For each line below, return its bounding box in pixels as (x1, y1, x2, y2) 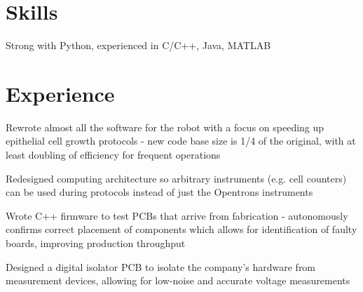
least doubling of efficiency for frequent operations (6, 147, 221, 162)
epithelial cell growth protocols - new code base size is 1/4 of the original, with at (6, 133, 356, 148)
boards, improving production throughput (6, 236, 186, 250)
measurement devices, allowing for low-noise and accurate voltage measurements (6, 273, 350, 288)
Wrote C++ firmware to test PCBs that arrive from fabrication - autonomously (6, 208, 348, 223)
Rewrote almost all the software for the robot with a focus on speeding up (6, 119, 324, 134)
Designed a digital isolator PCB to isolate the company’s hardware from (6, 259, 316, 274)
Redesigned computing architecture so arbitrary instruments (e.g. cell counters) (6, 171, 347, 185)
